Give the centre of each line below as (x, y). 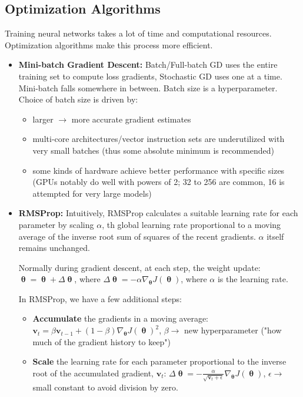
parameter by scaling (56, 224)
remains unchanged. (54, 248)
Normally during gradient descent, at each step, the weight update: (139, 267)
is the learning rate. (253, 279)
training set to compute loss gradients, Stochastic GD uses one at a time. (150, 76)
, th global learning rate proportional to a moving (192, 224)
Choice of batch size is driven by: (78, 99)
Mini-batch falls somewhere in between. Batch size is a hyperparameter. (148, 87)
